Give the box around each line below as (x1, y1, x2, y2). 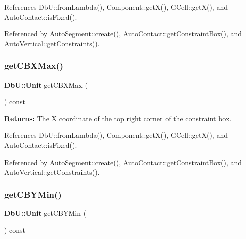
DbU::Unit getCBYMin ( (4, 207, 87, 218)
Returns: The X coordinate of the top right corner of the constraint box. (4, 113, 232, 123)
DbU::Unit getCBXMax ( (4, 79, 88, 90)
